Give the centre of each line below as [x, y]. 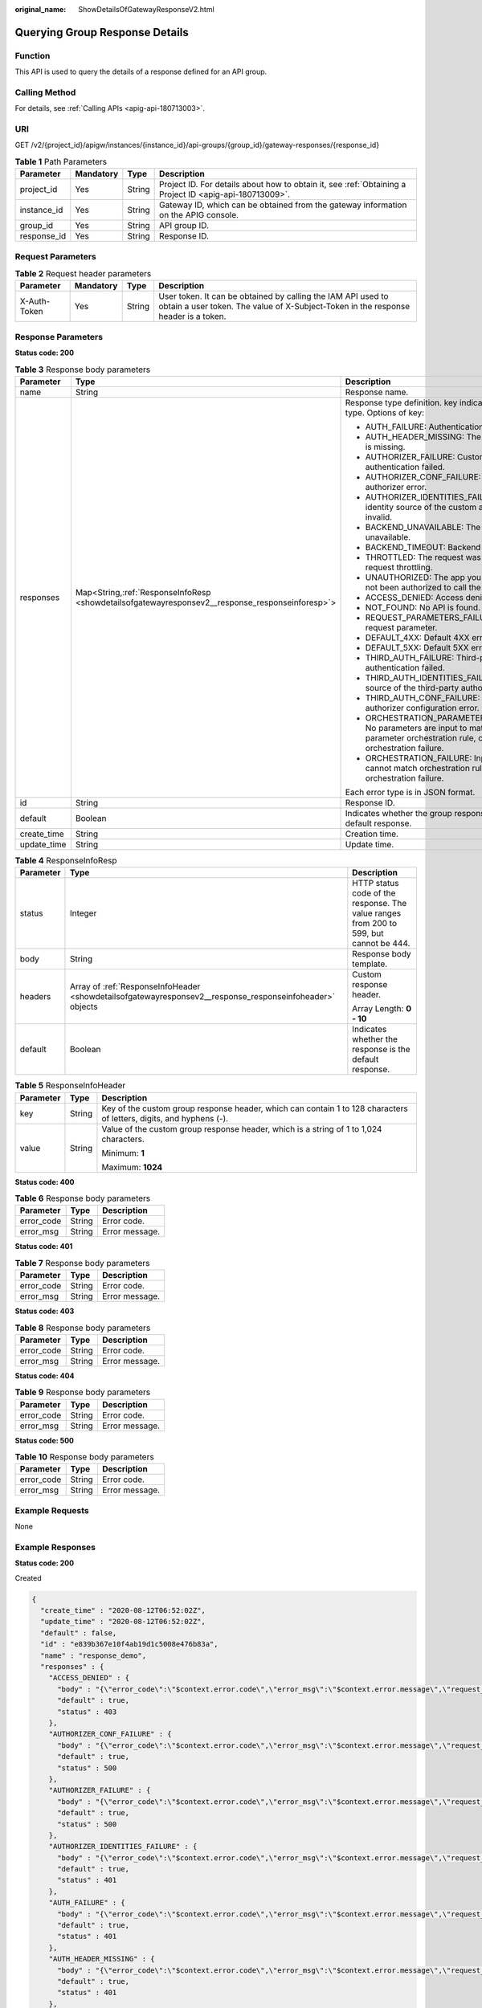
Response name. [377, 392]
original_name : [41, 9]
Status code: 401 [44, 1247]
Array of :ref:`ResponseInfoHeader [135, 986]
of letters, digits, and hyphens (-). [165, 1118]
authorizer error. [396, 487]
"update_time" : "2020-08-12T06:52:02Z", [123, 1622]
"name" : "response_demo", [94, 1655]
